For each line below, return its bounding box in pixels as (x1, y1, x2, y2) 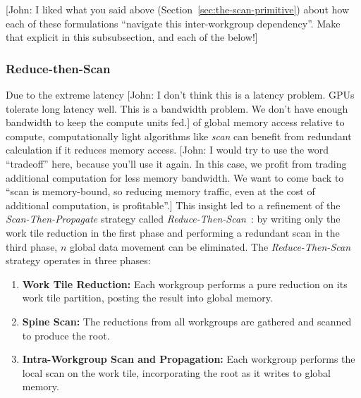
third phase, (6, 239, 58, 254)
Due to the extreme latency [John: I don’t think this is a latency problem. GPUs (6, 87, 355, 101)
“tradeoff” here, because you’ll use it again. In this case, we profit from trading (6, 156, 347, 170)
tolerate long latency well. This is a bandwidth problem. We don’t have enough (6, 101, 348, 116)
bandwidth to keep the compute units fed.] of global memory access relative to (6, 115, 345, 130)
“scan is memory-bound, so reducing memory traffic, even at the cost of (6, 184, 315, 199)
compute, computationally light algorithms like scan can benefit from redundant (6, 128, 352, 143)
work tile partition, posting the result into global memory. (22, 290, 273, 305)
